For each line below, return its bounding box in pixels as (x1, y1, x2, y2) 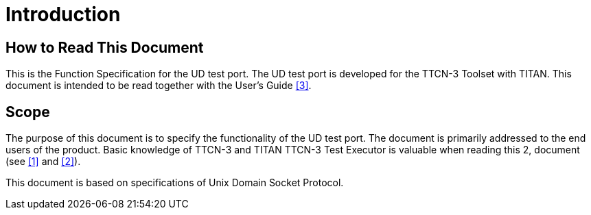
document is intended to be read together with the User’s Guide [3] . (5, 79, 312, 92)
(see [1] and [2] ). (5, 155, 81, 168)
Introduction (5, 3, 121, 26)
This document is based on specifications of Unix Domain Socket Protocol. (5, 177, 344, 189)
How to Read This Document (5, 38, 204, 56)
